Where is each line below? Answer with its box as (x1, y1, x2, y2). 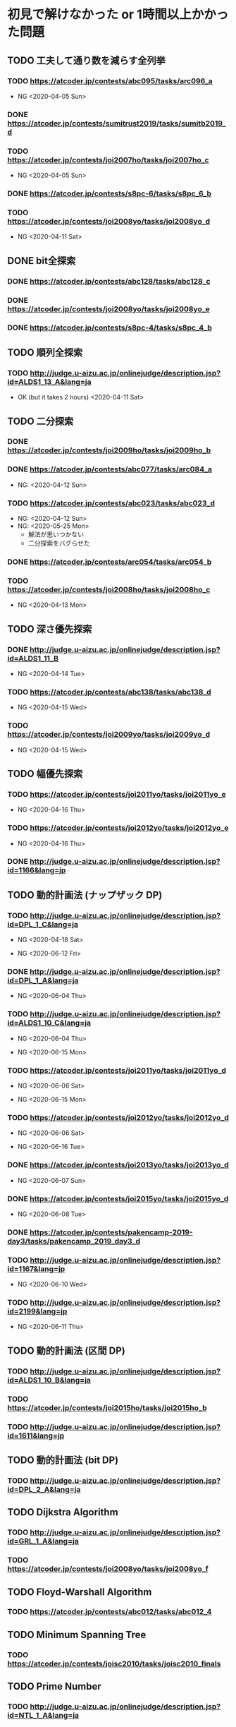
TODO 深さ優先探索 (7, 622, 92, 635)
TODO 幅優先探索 (7, 767, 83, 780)
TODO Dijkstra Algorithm (7, 1506, 118, 1518)
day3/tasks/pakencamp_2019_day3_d (7, 1236, 141, 1246)
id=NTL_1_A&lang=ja (7, 1711, 80, 1721)
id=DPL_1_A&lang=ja (7, 975, 79, 985)
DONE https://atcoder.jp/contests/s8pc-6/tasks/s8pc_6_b (7, 188, 211, 198)
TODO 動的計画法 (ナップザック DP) (7, 889, 163, 901)
